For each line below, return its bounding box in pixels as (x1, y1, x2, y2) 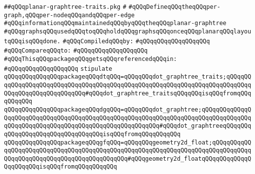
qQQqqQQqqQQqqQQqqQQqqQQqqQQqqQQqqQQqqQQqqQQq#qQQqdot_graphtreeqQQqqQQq (4, 122, 252, 130)
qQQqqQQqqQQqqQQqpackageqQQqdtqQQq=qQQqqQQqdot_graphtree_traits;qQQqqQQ (4, 73, 252, 81)
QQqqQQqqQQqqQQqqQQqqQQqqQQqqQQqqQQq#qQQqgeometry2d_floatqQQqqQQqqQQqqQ (4, 155, 252, 162)
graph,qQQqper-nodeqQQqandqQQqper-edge (4, 11, 135, 19)
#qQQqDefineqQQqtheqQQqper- (128, 3, 220, 10)
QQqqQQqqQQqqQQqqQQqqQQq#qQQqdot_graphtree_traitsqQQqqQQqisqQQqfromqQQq (4, 89, 252, 97)
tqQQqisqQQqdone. (4, 37, 61, 45)
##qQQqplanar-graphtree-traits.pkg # (4, 3, 127, 10)
